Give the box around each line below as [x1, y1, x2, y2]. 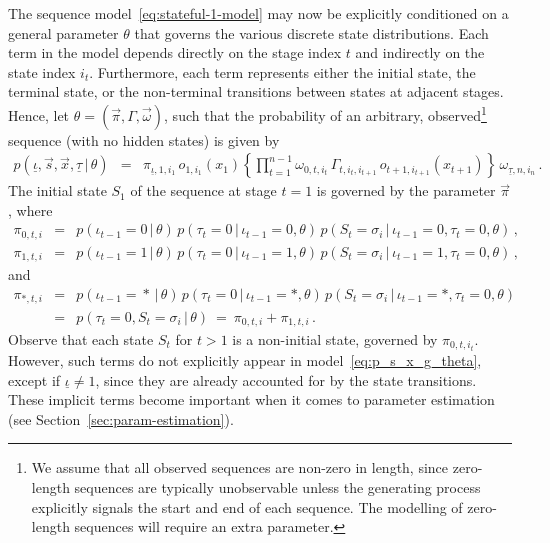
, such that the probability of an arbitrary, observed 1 [164, 101, 487, 125]
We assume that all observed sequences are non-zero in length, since [31, 457, 449, 478]
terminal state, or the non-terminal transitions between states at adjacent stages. [8, 81, 504, 102]
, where [8, 199, 53, 220]
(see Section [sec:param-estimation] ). [8, 408, 234, 429]
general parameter [8, 22, 119, 43]
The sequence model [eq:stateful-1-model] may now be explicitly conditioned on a [8, 3, 509, 23]
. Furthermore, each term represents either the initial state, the [89, 61, 476, 82]
